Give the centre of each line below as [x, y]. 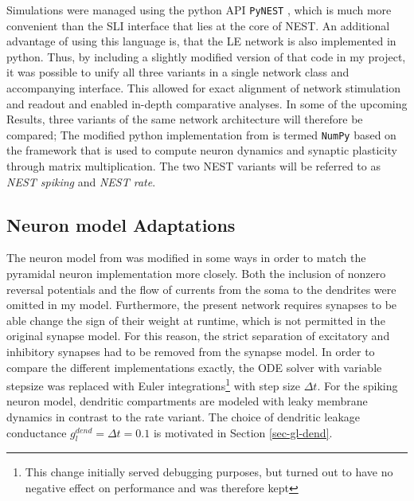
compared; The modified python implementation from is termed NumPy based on [201, 134]
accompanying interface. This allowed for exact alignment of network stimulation [203, 88]
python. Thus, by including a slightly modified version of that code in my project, [206, 56]
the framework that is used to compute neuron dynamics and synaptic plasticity [202, 150]
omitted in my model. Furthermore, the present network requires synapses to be [202, 305]
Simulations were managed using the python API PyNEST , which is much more [199, 10]
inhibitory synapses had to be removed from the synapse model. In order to [191, 352]
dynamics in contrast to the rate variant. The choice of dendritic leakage [184, 417]
